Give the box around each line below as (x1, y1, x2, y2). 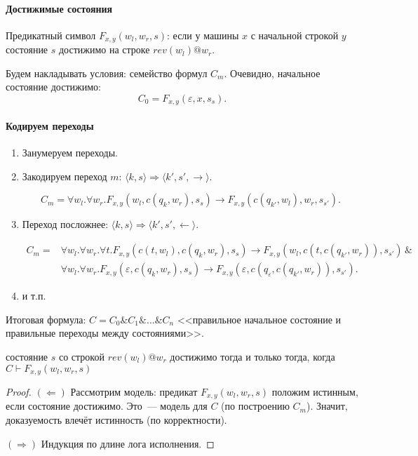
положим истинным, (271, 384, 358, 398)
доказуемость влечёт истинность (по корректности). (6, 413, 227, 427)
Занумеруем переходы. (22, 145, 118, 160)
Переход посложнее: (22, 217, 109, 232)
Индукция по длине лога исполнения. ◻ (41, 436, 215, 450)
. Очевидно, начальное (224, 65, 321, 80)
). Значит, (306, 398, 348, 413)
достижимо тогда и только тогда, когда (170, 349, 335, 363)
